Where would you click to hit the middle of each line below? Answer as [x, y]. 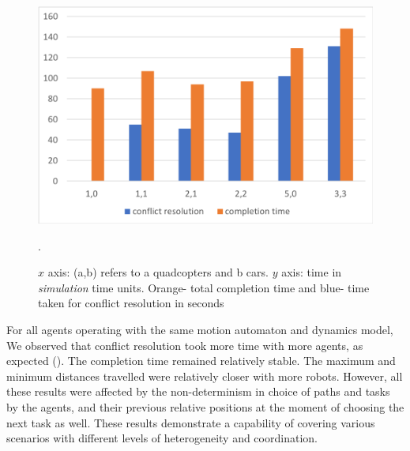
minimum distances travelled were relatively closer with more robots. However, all [205, 376]
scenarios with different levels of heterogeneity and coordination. [162, 438]
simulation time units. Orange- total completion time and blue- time [204, 287]
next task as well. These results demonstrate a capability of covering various [191, 422]
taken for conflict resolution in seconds [131, 303]
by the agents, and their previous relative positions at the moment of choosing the [205, 407]
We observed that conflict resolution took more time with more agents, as [185, 345]
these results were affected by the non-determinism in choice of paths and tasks [198, 391]
